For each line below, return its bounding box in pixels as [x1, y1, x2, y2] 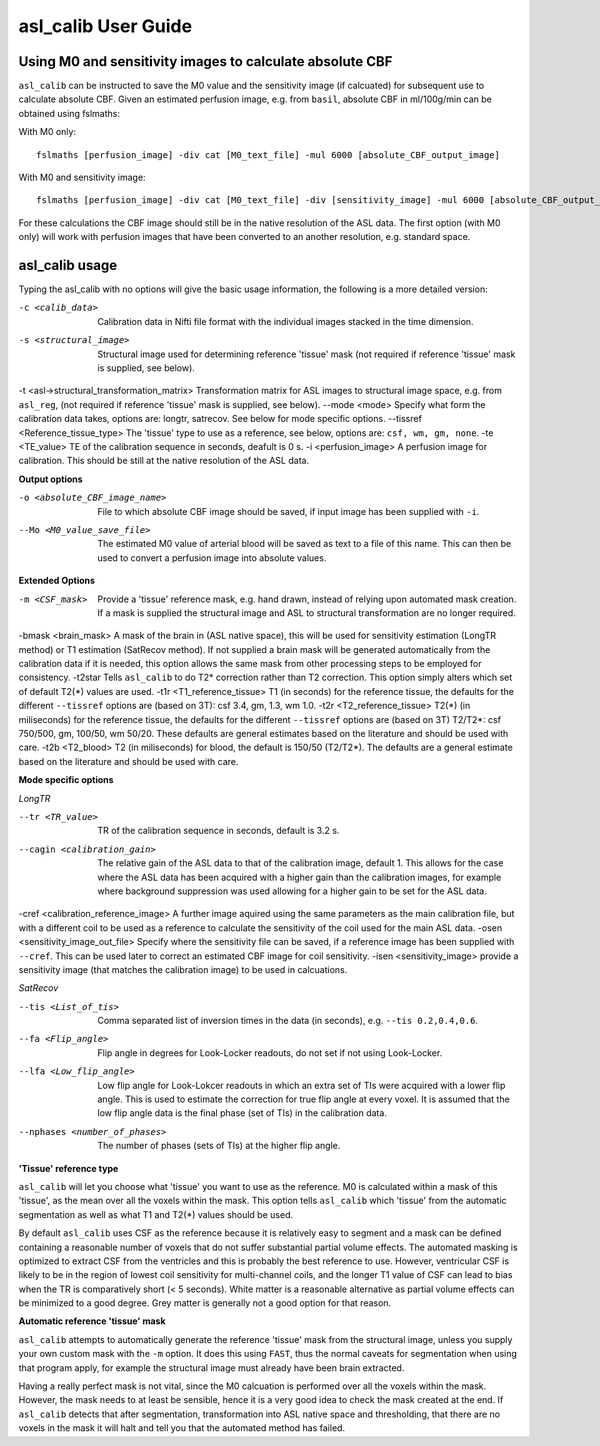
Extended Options [18, 575, 95, 587]
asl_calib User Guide [18, 15, 193, 37]
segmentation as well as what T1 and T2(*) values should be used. [18, 1208, 294, 1220]
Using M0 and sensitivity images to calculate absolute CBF [18, 53, 393, 70]
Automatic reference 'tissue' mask [18, 1315, 166, 1327]
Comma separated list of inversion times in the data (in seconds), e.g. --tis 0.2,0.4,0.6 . [97, 1015, 479, 1027]
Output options [18, 473, 84, 485]
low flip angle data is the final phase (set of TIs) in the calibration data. [97, 1107, 387, 1119]
